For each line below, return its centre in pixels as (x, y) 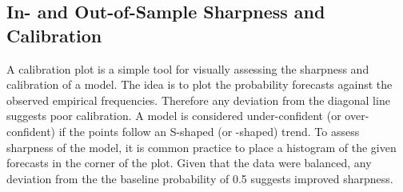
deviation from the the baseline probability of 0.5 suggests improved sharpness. (200, 178)
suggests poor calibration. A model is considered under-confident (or (174, 116)
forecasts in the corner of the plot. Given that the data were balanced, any (189, 163)
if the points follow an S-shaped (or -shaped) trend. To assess (209, 131)
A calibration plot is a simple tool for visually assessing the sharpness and (188, 68)
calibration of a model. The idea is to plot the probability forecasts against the (200, 84)
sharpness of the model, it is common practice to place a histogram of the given (201, 147)
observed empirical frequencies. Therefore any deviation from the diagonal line (198, 100)
